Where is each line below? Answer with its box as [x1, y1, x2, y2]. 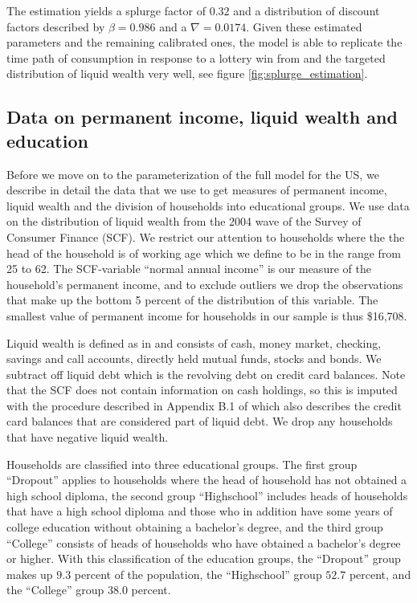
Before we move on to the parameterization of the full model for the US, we [6, 165, 379, 182]
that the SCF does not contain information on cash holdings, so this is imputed [6, 381, 398, 398]
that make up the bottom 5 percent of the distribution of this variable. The [6, 291, 378, 308]
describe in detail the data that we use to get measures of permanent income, [6, 181, 387, 198]
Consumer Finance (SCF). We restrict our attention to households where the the [6, 228, 405, 245]
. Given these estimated [246, 18, 362, 35]
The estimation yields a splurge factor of [6, 2, 206, 18]
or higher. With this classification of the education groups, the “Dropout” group [6, 550, 401, 567]
